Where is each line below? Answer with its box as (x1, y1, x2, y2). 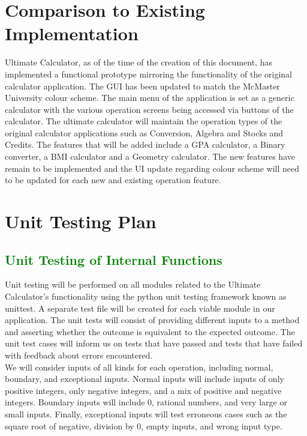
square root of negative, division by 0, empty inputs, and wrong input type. (5, 419, 282, 432)
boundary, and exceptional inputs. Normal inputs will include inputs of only (5, 372, 284, 385)
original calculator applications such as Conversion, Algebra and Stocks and (5, 126, 284, 139)
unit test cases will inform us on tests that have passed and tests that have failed (5, 337, 303, 350)
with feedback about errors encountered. (5, 348, 153, 361)
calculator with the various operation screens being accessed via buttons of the (5, 103, 294, 115)
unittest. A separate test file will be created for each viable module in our (5, 301, 275, 314)
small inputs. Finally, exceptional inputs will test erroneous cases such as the (5, 407, 287, 420)
